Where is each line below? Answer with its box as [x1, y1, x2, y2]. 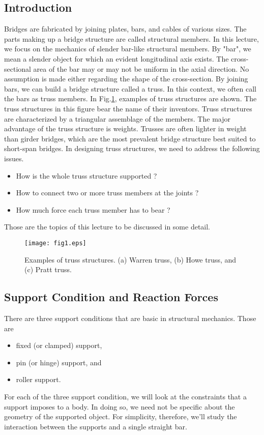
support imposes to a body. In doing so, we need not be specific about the [4, 401, 235, 412]
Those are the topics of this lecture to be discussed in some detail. [4, 221, 211, 232]
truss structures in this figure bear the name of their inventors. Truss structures [4, 103, 252, 113]
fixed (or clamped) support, [16, 340, 102, 351]
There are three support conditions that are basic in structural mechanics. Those [4, 312, 256, 323]
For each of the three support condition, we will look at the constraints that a [4, 391, 247, 401]
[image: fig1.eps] [24, 239, 86, 247]
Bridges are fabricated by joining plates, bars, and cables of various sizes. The [4, 23, 247, 34]
